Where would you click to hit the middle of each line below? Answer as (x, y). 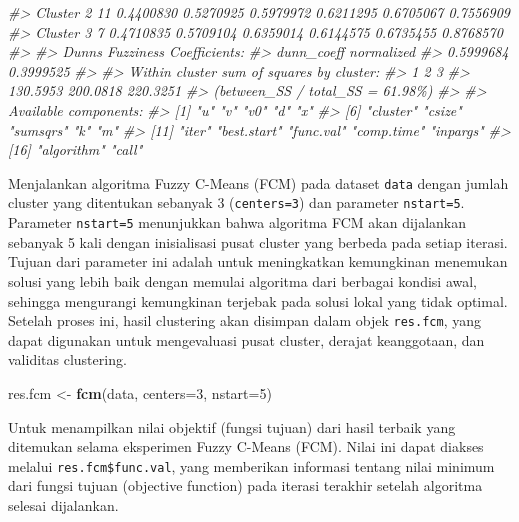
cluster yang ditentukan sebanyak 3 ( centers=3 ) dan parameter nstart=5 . (236, 202)
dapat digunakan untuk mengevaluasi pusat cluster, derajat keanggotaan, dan (246, 339)
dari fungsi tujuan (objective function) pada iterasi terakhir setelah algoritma (245, 485)
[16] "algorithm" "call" (75, 149)
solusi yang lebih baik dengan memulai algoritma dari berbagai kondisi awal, (242, 280)
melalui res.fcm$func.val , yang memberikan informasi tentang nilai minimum (251, 465)
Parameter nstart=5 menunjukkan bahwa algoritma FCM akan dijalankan (237, 222)
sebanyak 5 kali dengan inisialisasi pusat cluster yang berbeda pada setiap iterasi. (258, 241)
